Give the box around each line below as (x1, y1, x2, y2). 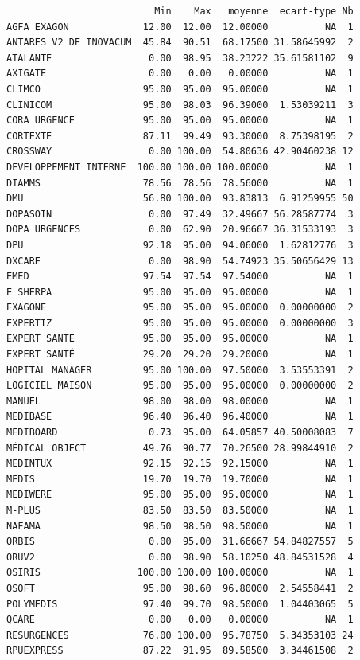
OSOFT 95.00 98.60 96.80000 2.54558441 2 (6, 582, 354, 594)
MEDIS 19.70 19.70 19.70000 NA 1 (6, 473, 354, 485)
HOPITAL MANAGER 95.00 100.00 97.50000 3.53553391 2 (6, 364, 354, 376)
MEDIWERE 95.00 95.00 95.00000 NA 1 (6, 489, 354, 501)
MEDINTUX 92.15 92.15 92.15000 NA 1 (6, 458, 354, 470)
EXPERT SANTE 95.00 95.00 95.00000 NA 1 (6, 333, 354, 345)
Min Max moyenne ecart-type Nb (154, 6, 354, 17)
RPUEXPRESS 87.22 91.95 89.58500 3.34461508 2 (6, 645, 354, 657)
